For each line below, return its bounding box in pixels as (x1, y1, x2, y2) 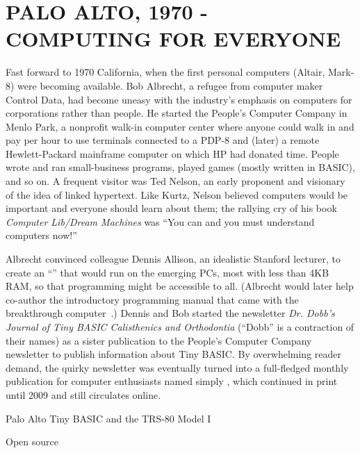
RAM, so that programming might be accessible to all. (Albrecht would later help (6, 279, 354, 293)
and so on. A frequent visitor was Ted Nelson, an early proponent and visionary (6, 174, 345, 188)
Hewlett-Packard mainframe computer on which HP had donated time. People (6, 146, 339, 160)
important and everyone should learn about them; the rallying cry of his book (6, 201, 337, 215)
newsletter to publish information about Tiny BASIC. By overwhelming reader (6, 347, 341, 361)
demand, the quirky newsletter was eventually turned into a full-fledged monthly (6, 360, 349, 374)
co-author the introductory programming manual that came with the (6, 292, 299, 306)
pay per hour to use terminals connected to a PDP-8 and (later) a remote (6, 133, 320, 147)
